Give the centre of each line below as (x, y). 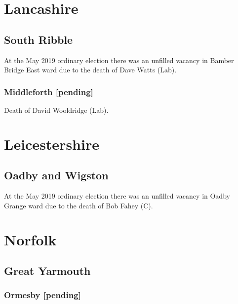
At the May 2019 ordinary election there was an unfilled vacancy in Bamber (119, 60)
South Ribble (39, 39)
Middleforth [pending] (49, 91)
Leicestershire (52, 144)
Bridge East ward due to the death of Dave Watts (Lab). (90, 70)
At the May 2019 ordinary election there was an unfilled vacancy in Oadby (117, 196)
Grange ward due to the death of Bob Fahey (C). (79, 205)
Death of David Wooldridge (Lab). (56, 110)
